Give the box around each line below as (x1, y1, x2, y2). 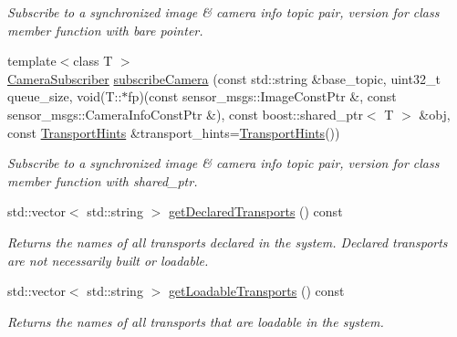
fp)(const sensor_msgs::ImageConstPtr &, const (128, 87, 397, 106)
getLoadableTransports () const (168, 281, 345, 300)
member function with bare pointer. (7, 20, 203, 39)
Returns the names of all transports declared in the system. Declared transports (7, 232, 448, 251)
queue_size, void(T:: (7, 87, 122, 106)
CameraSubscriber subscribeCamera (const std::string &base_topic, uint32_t (7, 68, 441, 88)
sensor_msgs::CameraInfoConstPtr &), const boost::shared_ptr (7, 104, 363, 123)
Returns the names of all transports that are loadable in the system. (7, 311, 384, 331)
